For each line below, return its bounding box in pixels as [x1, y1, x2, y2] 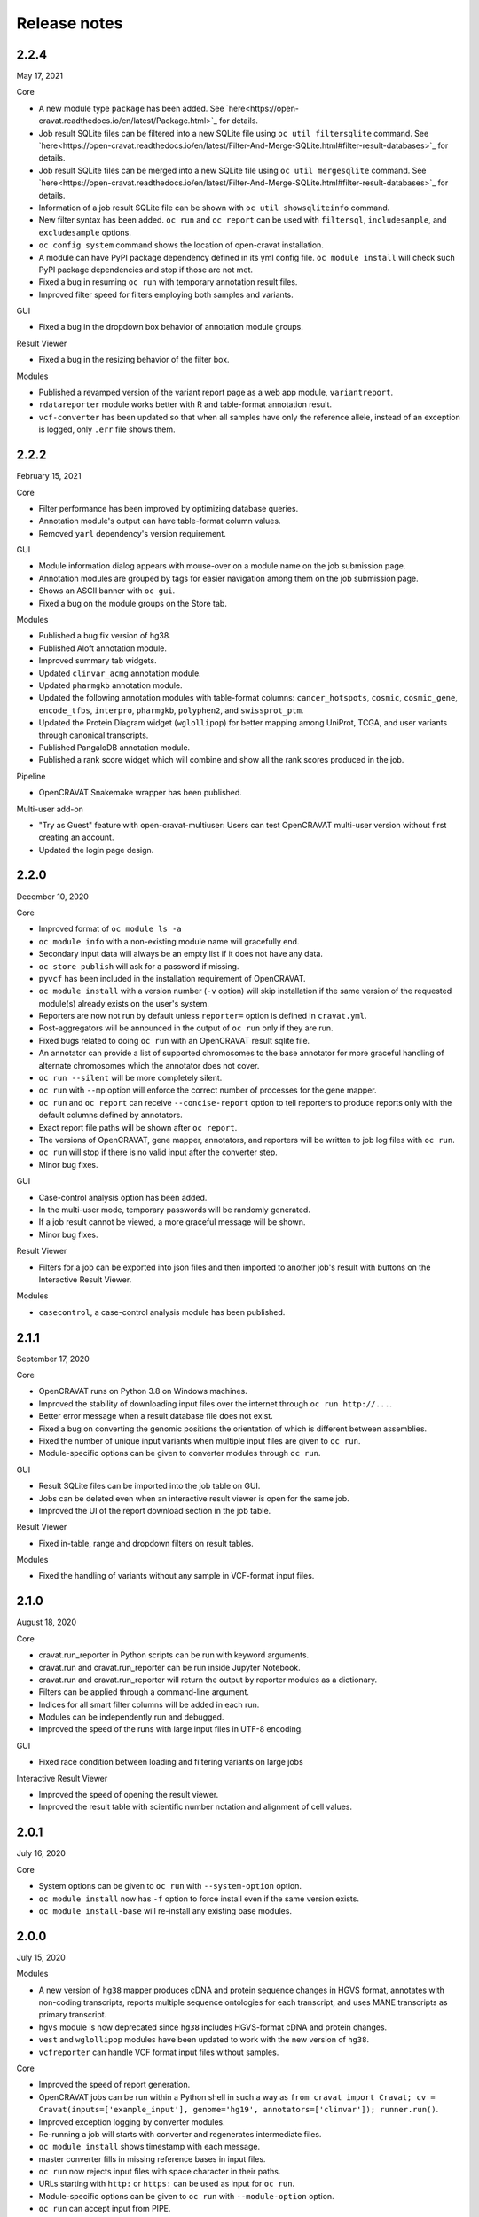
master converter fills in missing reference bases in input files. [38, 2153, 266, 2164]
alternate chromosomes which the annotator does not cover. [38, 1060, 260, 1070]
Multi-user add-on [16, 803, 84, 814]
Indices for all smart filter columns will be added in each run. [38, 1699, 260, 1710]
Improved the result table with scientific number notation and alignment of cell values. [38, 1801, 353, 1813]
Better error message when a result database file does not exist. [38, 1411, 274, 1422]
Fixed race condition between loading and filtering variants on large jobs [38, 1757, 303, 1767]
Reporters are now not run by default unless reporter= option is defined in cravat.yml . [38, 1011, 367, 1022]
